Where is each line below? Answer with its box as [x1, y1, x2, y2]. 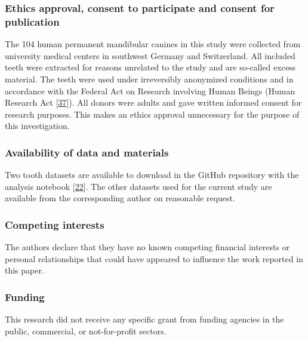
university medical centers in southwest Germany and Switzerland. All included [5, 49, 295, 62]
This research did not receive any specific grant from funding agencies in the [5, 313, 284, 325]
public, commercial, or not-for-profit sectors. [5, 324, 167, 337]
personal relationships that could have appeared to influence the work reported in [5, 252, 303, 265]
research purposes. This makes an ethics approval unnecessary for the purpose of [5, 107, 300, 120]
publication [5, 14, 60, 29]
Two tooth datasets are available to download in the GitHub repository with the [5, 168, 299, 181]
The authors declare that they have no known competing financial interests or [5, 241, 290, 253]
